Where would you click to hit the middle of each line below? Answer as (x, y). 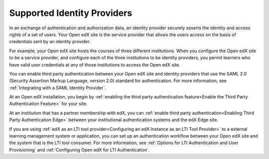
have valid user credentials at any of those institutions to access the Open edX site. (95, 65)
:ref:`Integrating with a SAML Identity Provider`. (58, 87)
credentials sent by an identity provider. (50, 42)
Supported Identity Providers (71, 13)
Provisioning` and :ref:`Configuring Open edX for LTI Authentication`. (79, 150)
